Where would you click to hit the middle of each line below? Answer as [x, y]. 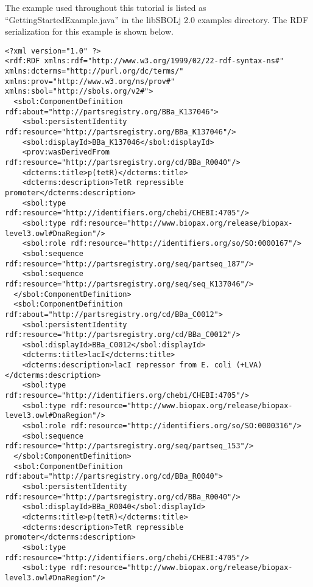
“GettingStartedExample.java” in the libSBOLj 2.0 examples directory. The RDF [157, 19]
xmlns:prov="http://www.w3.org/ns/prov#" [90, 81]
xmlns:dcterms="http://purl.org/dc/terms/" [94, 71]
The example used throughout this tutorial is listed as [106, 7]
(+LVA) [249, 365]
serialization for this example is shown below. [89, 31]
